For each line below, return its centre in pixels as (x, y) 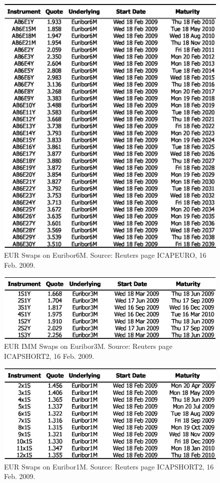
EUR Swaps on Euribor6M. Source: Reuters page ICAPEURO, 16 (105, 255)
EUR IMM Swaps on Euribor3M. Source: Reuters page (88, 346)
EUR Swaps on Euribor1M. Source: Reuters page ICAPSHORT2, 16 (109, 466)
